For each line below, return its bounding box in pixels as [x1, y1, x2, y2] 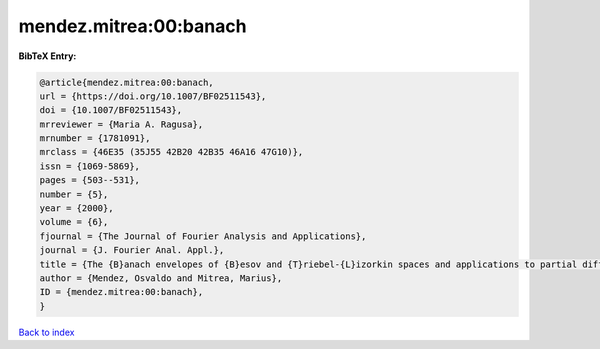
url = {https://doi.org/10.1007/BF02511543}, [39, 90, 267, 102]
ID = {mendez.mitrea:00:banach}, [39, 286, 204, 298]
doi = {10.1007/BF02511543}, [39, 105, 183, 116]
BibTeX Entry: [18, 50, 77, 62]
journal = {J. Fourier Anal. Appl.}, [39, 245, 225, 256]
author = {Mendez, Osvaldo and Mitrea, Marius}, [39, 273, 283, 284]
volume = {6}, [39, 216, 109, 228]
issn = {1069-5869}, [39, 160, 140, 172]
